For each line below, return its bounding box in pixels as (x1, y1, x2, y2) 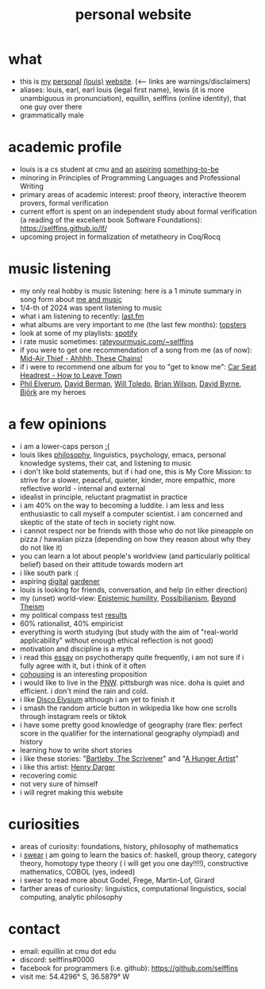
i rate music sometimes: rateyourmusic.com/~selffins (19, 336, 194, 346)
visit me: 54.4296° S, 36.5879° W (19, 972, 130, 981)
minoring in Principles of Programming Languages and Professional (19, 172, 240, 182)
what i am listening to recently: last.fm (19, 311, 144, 321)
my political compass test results (19, 610, 128, 620)
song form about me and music (19, 294, 123, 303)
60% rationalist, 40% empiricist (19, 618, 124, 628)
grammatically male (19, 110, 85, 120)
